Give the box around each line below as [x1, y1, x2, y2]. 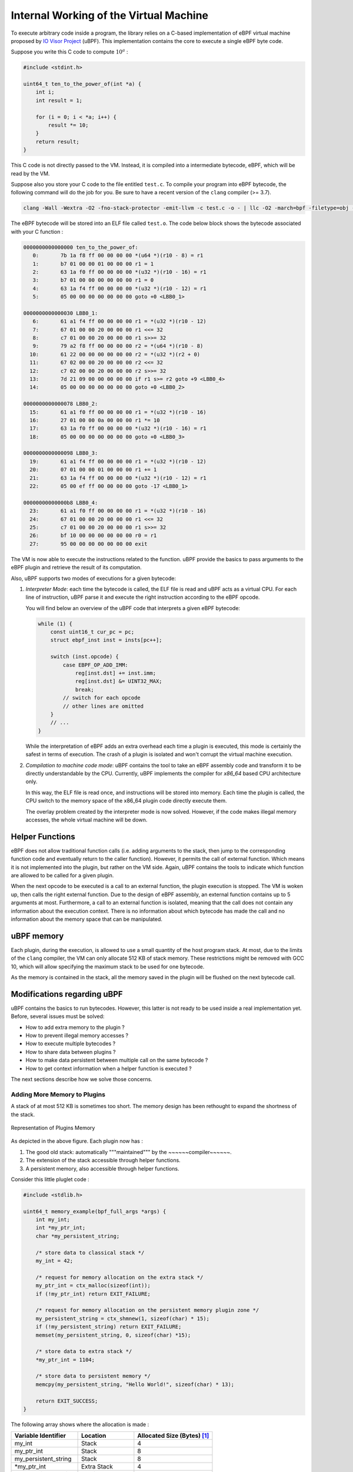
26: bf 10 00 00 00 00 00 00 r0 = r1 [29, 532, 157, 539]
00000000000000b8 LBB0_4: [23, 499, 98, 506]
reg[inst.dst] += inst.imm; [75, 670, 156, 677]
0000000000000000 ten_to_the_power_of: [23, 244, 138, 250]
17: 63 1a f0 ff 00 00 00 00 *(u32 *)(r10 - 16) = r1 [29, 425, 207, 432]
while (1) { [38, 620, 73, 627]
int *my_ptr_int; [35, 1225, 86, 1231]
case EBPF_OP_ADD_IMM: [62, 661, 129, 668]
